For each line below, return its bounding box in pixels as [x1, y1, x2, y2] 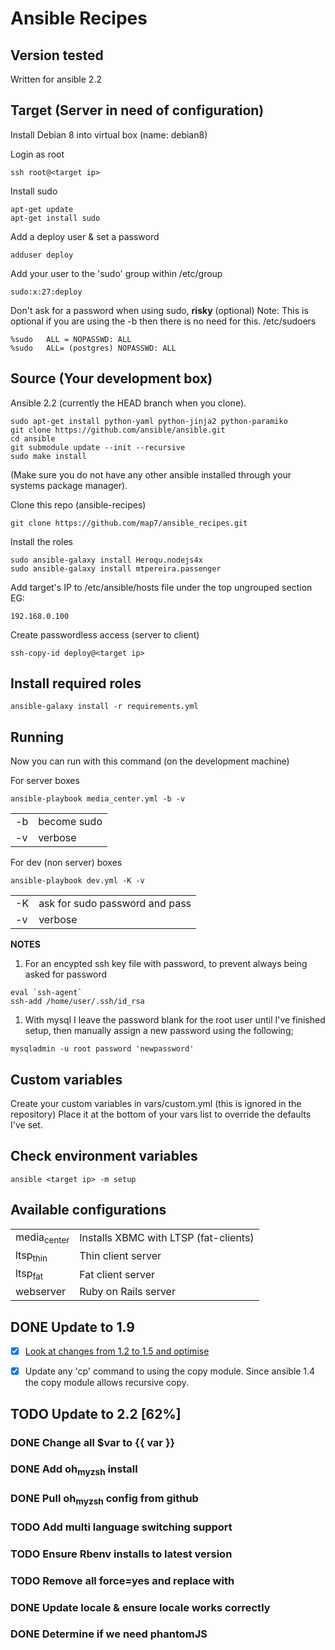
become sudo [38, 815, 103, 829]
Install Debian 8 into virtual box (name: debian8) [10, 128, 208, 141]
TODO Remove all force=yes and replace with [10, 1573, 235, 1587]
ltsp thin [15, 1248, 48, 1264]
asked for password [24, 968, 108, 981]
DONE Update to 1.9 [10, 1318, 135, 1336]
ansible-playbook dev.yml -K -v [10, 876, 145, 886]
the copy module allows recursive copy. [24, 1377, 190, 1389]
